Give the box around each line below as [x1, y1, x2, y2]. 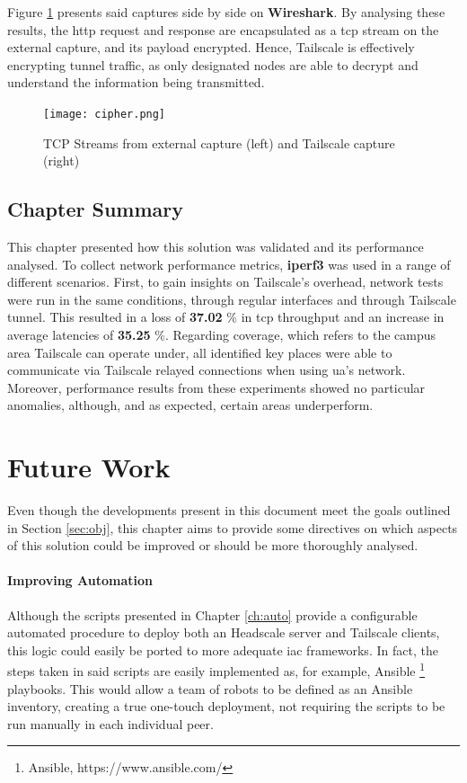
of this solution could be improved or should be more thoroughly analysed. [7, 536, 419, 555]
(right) [43, 151, 80, 170]
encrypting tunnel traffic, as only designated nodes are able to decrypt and [7, 55, 419, 74]
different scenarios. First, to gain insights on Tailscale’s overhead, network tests [7, 272, 444, 291]
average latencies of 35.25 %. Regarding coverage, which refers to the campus [7, 325, 436, 343]
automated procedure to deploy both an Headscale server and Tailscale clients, [7, 623, 440, 642]
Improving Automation [7, 571, 153, 590]
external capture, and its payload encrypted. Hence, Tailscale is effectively [7, 38, 415, 57]
